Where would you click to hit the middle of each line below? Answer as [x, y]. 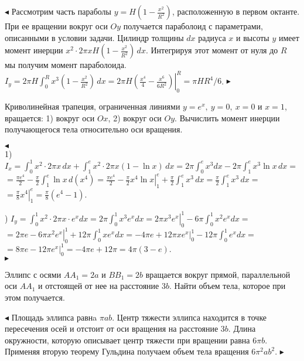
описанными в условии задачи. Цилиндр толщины [94, 37]
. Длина [242, 328]
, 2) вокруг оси [135, 118]
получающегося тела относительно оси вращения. [94, 129]
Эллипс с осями [33, 274]
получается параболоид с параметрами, [193, 26]
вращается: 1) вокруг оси [50, 118]
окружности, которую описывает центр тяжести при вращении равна [127, 340]
